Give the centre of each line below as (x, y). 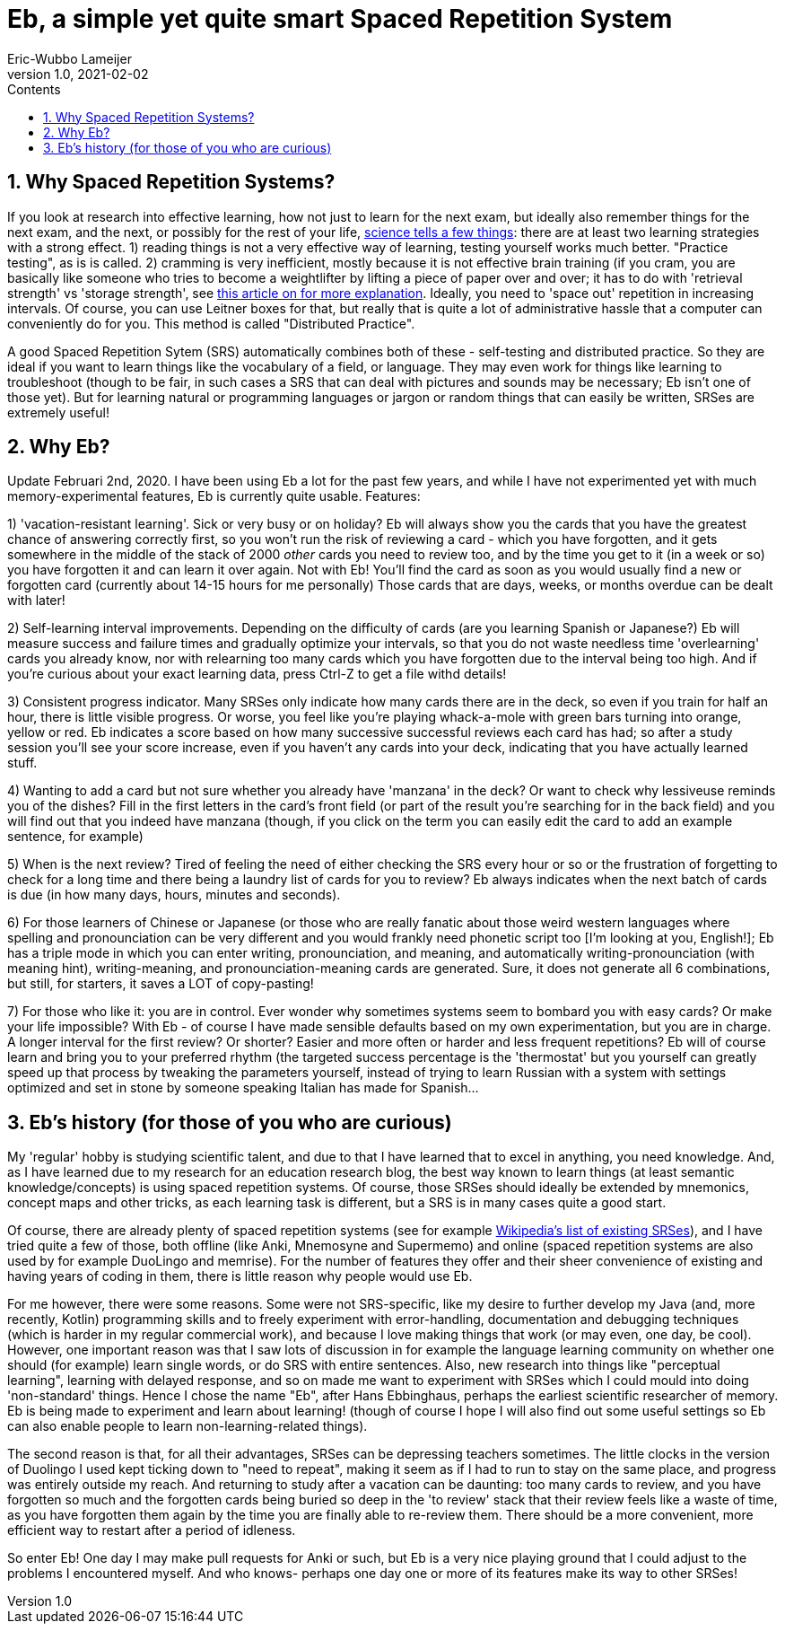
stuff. (22, 763)
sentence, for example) (75, 837)
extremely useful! (58, 412)
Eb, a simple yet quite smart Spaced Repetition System (340, 19)
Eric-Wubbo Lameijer (70, 58)
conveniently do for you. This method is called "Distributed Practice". (211, 323)
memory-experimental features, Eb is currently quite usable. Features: (214, 496)
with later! (36, 601)
